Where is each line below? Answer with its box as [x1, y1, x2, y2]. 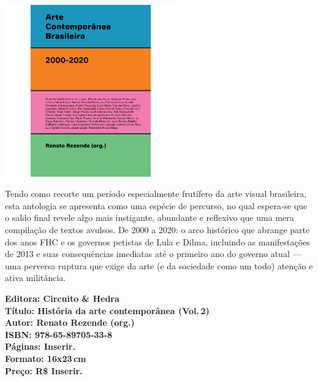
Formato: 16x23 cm [5, 352, 86, 364]
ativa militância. [5, 271, 66, 284]
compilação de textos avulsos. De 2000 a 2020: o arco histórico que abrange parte [5, 223, 310, 236]
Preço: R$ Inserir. [5, 364, 83, 377]
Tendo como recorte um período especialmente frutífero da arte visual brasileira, [5, 187, 307, 200]
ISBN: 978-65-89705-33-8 [5, 328, 113, 341]
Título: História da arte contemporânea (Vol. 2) [5, 304, 210, 317]
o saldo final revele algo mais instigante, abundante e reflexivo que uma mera [5, 211, 294, 224]
